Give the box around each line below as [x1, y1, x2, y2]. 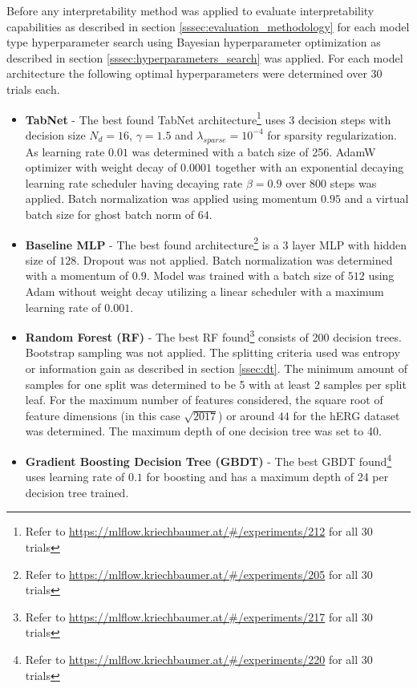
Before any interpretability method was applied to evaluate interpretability [6, 2, 374, 18]
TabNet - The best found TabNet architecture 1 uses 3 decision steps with [25, 108, 391, 127]
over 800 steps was [285, 174, 377, 191]
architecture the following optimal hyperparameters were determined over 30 [6, 65, 383, 82]
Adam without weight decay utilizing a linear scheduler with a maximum [25, 283, 384, 300]
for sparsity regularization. [267, 126, 398, 143]
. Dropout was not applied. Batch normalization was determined [76, 251, 393, 268]
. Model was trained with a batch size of [146, 267, 345, 284]
